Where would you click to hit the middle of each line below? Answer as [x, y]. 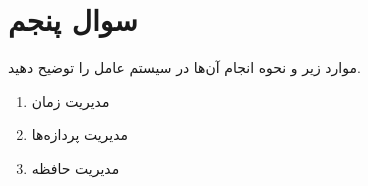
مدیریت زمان [70, 100]
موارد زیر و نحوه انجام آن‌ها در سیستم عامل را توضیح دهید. [184, 67]
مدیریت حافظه [75, 167]
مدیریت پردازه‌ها [80, 134]
